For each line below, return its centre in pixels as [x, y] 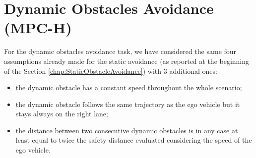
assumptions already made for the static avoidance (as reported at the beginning [127, 61]
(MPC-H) [38, 27]
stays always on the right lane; [62, 114]
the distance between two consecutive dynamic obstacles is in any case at [127, 130]
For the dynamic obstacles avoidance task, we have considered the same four [120, 51]
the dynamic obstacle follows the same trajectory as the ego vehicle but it [128, 104]
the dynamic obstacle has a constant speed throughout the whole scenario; [129, 87]
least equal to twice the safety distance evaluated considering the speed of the [134, 140]
